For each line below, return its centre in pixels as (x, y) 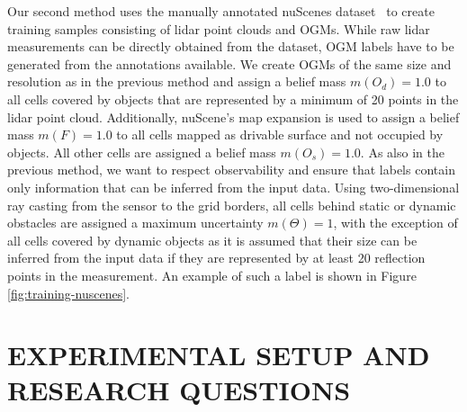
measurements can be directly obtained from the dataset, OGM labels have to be (231, 46)
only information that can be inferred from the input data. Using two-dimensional (233, 187)
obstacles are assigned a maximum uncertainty (135, 223)
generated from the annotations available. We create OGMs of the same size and (229, 63)
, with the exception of (395, 223)
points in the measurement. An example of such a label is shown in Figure (212, 275)
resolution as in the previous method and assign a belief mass (177, 81)
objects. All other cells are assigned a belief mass (142, 152)
